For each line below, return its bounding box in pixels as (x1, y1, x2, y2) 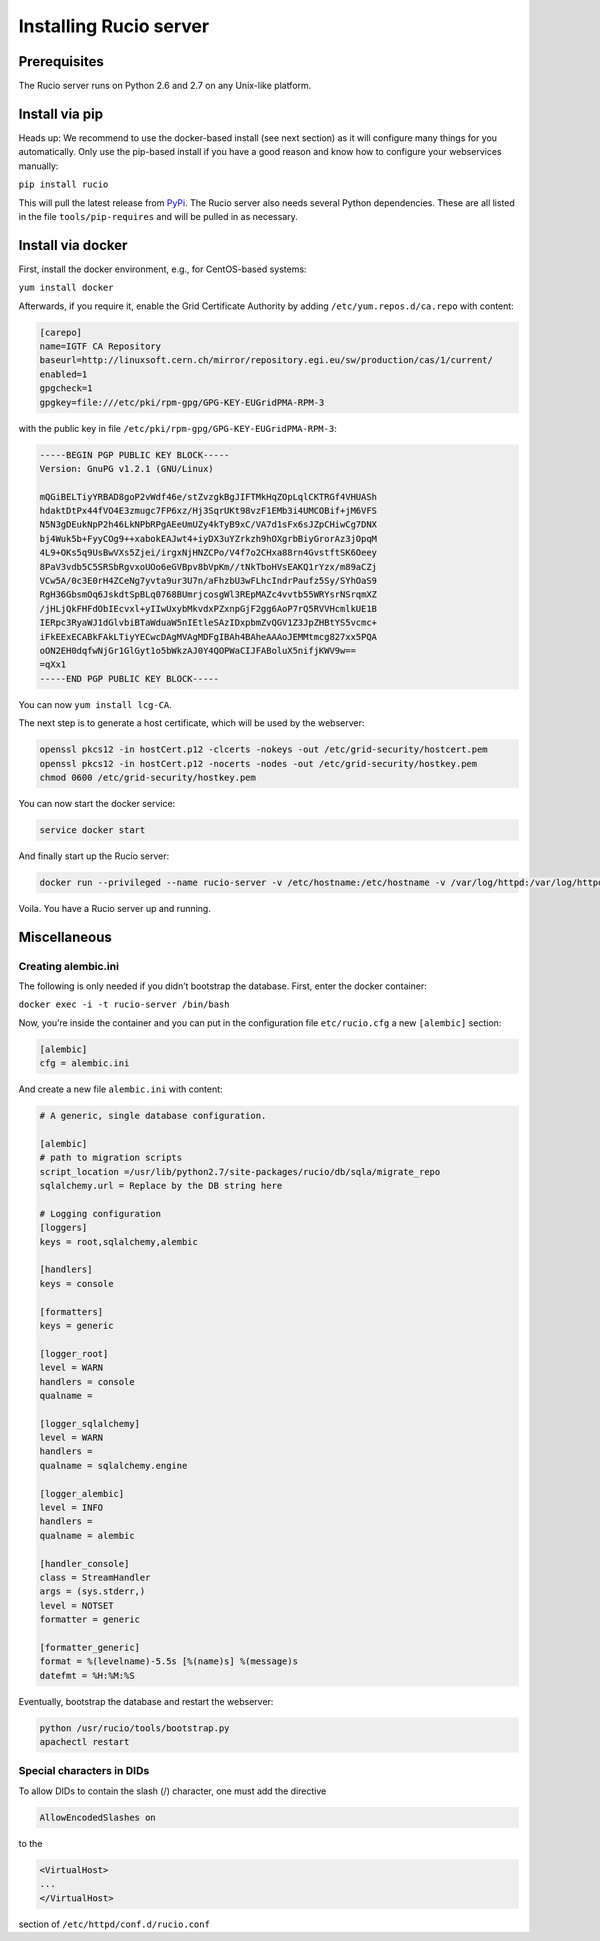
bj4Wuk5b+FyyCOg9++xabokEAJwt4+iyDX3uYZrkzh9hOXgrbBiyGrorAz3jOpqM (39, 533, 378, 544)
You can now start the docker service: (18, 797, 176, 809)
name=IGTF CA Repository (39, 340, 162, 352)
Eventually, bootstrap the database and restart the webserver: (18, 1695, 274, 1707)
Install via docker (18, 236, 128, 254)
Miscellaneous (18, 928, 112, 945)
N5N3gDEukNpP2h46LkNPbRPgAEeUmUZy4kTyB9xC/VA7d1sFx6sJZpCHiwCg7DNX (39, 519, 378, 530)
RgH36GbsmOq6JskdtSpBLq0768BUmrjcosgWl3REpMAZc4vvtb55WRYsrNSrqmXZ (39, 589, 378, 600)
